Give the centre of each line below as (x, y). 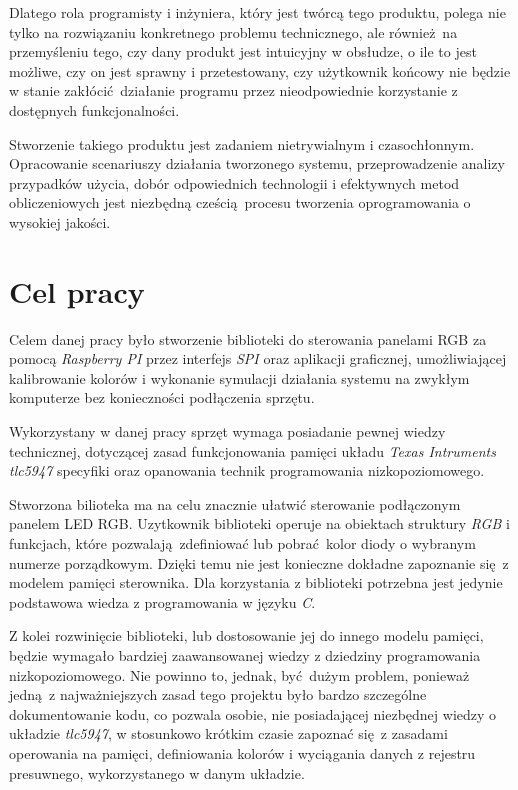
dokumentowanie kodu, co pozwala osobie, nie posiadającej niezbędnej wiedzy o (253, 713)
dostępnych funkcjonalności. (94, 109)
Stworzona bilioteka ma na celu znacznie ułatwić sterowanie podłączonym (235, 503)
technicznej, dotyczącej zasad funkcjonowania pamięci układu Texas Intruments (252, 450)
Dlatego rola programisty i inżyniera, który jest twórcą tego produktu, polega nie (257, 12)
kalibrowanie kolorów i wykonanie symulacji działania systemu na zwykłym (239, 377)
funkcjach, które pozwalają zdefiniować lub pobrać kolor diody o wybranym (242, 543)
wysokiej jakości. (60, 221)
